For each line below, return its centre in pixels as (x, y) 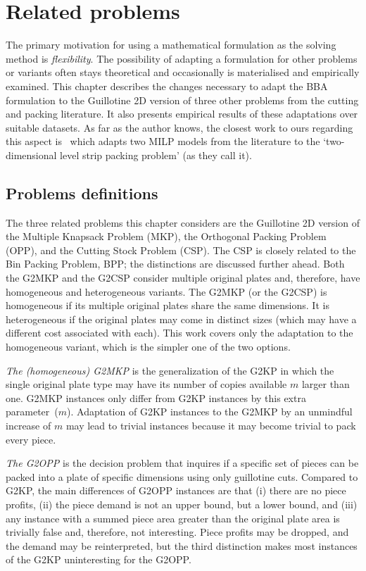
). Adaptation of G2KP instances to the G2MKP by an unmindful (210, 412)
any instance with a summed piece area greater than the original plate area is (173, 518)
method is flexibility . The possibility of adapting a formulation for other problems (182, 58)
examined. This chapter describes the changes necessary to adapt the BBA (167, 86)
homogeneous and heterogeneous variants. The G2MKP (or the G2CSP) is (166, 291)
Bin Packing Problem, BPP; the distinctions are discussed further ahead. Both (175, 264)
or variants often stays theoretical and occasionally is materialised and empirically (183, 72)
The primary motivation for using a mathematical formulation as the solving (171, 45)
